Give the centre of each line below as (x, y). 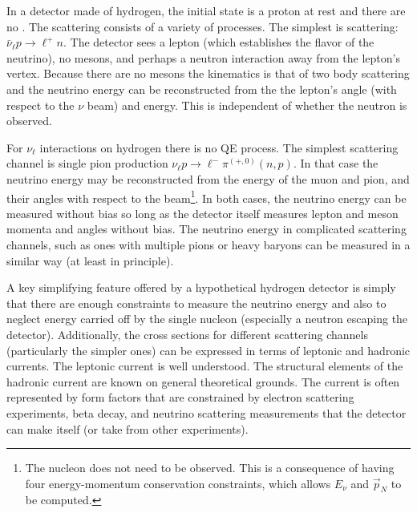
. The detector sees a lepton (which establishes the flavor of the (219, 42)
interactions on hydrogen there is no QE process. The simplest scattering (219, 147)
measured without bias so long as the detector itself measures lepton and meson (202, 213)
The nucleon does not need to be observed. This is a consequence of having (210, 468)
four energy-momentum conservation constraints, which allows (178, 483)
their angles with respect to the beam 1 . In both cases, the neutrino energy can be (206, 196)
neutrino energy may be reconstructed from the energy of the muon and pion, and (208, 178)
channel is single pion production (87, 163)
